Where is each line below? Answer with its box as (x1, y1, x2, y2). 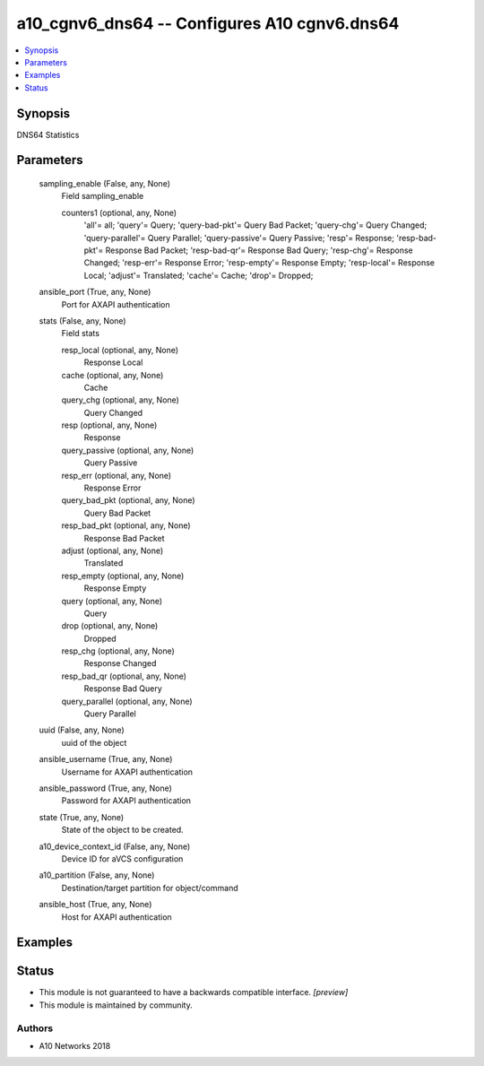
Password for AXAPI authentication (61, 795, 192, 806)
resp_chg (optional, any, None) (61, 646, 175, 656)
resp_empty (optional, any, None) (61, 570, 185, 581)
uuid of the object (61, 737, 127, 748)
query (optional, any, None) (61, 595, 163, 606)
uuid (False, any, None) (39, 724, 125, 735)
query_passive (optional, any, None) (61, 445, 194, 455)
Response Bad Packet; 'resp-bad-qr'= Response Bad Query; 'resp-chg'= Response (105, 245, 414, 256)
